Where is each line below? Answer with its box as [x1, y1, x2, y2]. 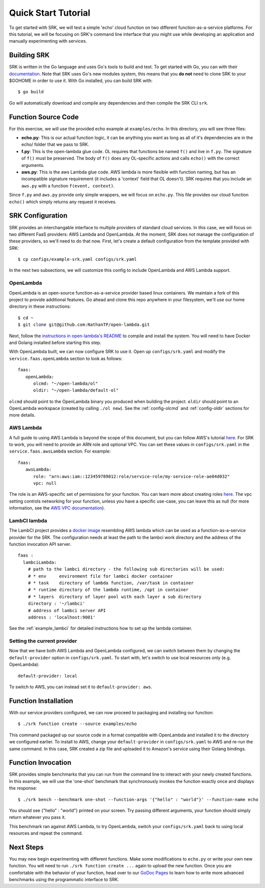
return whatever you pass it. [9, 814, 66, 820]
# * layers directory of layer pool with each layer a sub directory [27, 594, 202, 599]
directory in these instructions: [9, 303, 71, 309]
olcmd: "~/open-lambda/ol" [33, 380, 98, 386]
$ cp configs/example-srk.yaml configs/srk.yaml [18, 257, 137, 262]
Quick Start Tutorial [9, 7, 91, 18]
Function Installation [9, 697, 74, 705]
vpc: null [33, 480, 57, 486]
